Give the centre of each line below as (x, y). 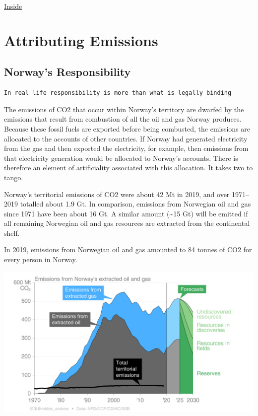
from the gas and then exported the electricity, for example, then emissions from (126, 148)
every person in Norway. (41, 259)
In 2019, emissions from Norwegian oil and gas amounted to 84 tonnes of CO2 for (128, 249)
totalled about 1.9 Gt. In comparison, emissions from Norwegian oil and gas (135, 204)
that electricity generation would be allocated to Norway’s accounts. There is (121, 158)
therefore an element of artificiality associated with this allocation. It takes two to (129, 168)
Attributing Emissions (81, 40)
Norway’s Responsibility (67, 72)
